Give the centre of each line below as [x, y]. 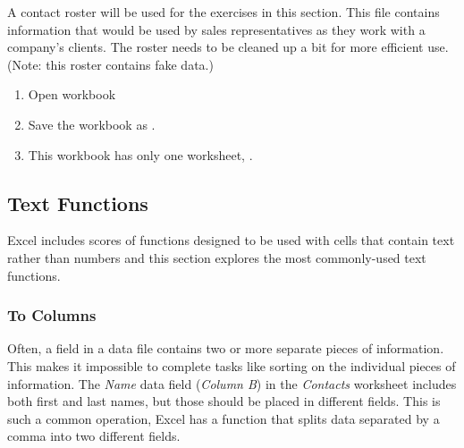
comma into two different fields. [94, 436]
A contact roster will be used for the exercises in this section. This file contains [224, 12]
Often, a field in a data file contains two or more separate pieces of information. [226, 348]
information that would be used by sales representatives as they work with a [216, 29]
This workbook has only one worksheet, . [140, 154]
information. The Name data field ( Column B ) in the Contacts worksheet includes [232, 383]
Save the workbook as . [92, 124]
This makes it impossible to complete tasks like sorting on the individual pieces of [232, 365]
